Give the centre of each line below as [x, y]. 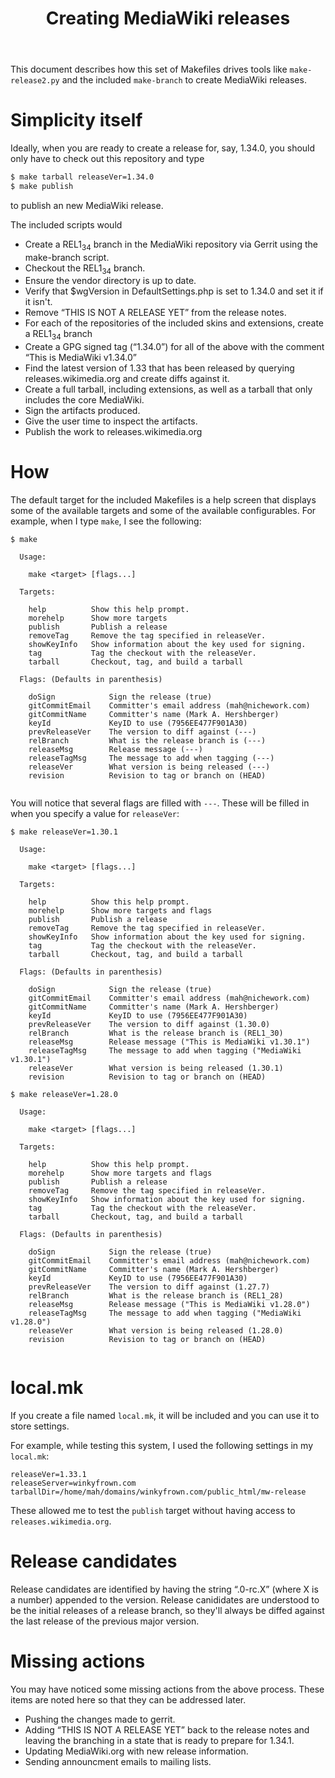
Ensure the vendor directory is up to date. [110, 281]
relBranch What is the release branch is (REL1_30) [156, 1033]
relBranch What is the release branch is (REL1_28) [156, 1296]
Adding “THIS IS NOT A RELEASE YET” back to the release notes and [167, 1730]
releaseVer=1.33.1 [48, 1475]
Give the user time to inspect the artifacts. [111, 421]
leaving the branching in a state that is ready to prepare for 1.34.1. [159, 1741]
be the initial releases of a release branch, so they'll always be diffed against [167, 1611]
